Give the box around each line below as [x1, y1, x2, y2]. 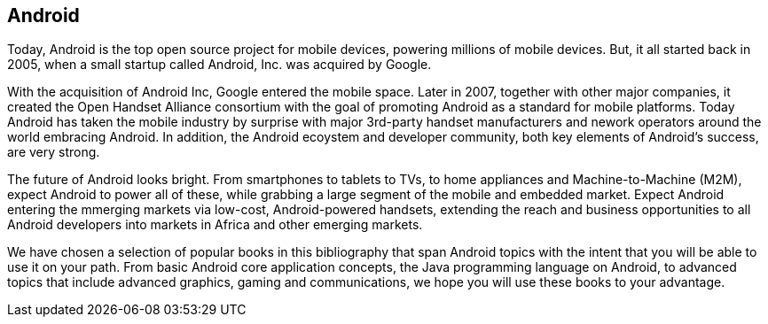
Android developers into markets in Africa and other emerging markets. [7, 217, 423, 233]
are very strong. [7, 144, 100, 160]
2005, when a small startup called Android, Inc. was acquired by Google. [7, 57, 432, 73]
